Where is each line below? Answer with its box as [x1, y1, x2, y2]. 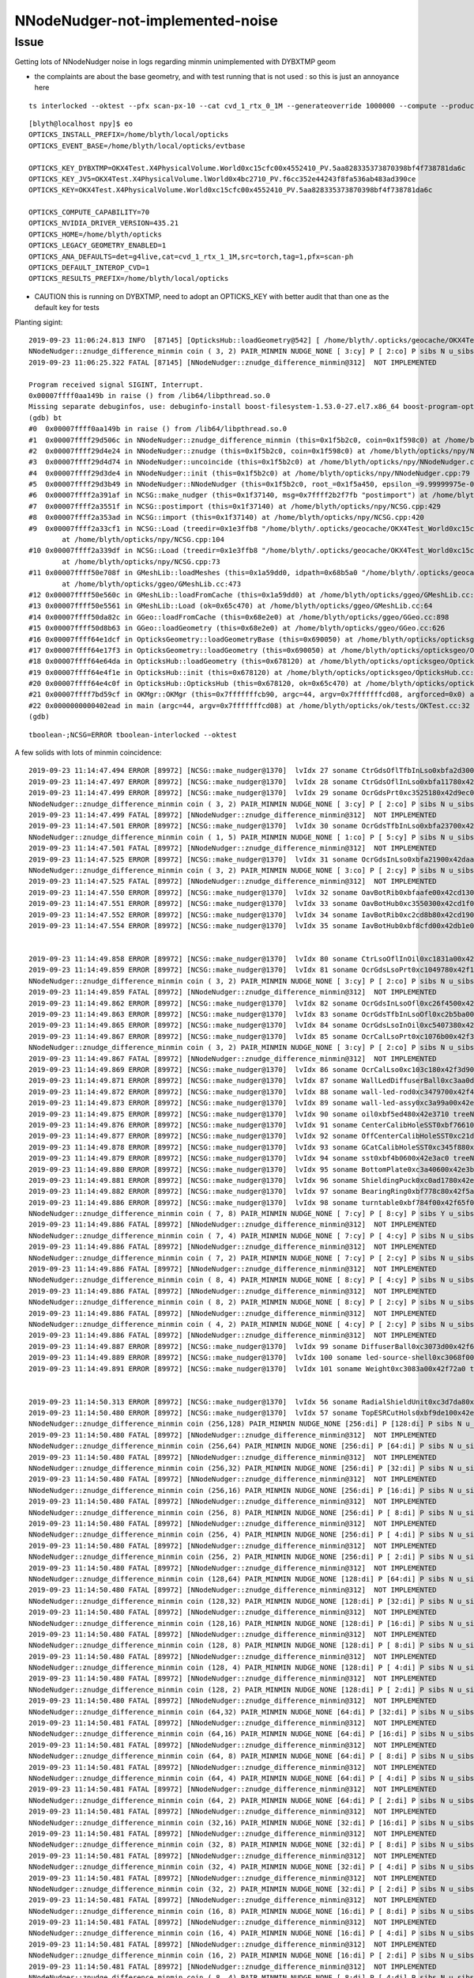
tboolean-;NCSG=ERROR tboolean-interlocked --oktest [28, 730, 237, 739]
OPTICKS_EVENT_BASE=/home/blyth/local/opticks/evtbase [28, 141, 246, 150]
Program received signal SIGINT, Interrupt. [28, 380, 205, 389]
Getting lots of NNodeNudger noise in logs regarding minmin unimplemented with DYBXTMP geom [14, 57, 336, 66]
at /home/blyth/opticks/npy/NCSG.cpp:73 [62, 557, 220, 566]
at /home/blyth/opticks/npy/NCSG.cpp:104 [62, 535, 225, 544]
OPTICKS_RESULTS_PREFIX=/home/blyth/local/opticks [28, 274, 229, 283]
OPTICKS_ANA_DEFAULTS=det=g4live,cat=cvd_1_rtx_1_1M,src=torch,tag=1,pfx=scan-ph [28, 252, 354, 261]
